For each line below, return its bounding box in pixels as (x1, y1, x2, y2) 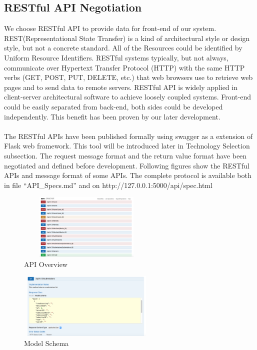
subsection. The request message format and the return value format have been (4, 150, 247, 160)
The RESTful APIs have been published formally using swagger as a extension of (4, 130, 253, 141)
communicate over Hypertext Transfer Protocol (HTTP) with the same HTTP (4, 62, 245, 72)
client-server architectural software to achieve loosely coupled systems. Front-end (4, 91, 251, 102)
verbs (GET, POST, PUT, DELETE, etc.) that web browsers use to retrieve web (4, 72, 253, 82)
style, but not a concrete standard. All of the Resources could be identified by (4, 42, 242, 53)
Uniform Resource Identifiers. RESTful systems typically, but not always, (4, 52, 228, 62)
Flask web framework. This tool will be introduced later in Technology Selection (4, 140, 250, 151)
